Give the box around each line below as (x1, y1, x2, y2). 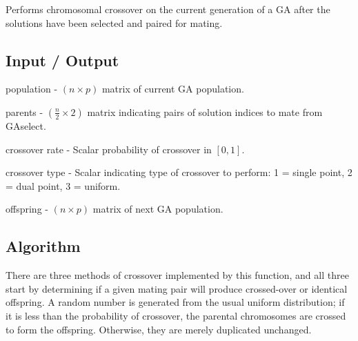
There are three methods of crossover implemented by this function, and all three (6, 268, 349, 282)
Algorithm (6, 235, 81, 257)
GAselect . (6, 118, 46, 133)
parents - (6, 104, 43, 119)
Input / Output (6, 49, 119, 70)
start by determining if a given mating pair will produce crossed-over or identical (6, 281, 348, 295)
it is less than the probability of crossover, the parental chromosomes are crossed (6, 308, 346, 322)
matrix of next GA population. (92, 202, 223, 216)
